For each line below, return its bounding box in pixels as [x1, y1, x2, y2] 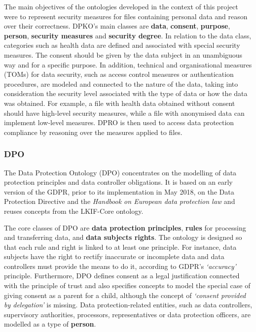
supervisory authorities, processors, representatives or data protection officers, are [4, 309, 251, 319]
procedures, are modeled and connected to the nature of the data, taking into [4, 78, 238, 89]
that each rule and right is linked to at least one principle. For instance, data [4, 241, 237, 252]
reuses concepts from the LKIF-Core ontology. [4, 205, 144, 216]
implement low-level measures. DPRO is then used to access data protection [4, 117, 234, 128]
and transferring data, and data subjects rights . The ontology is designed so [4, 232, 242, 242]
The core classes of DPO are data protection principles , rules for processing [4, 222, 246, 232]
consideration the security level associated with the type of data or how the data [4, 88, 248, 99]
